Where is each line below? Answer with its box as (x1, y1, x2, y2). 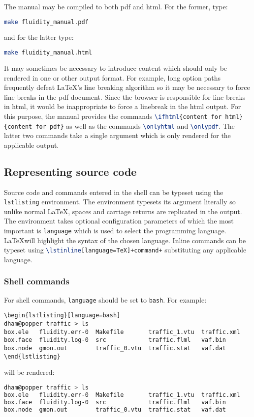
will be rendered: (4, 367, 55, 377)
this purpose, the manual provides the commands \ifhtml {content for (4, 111, 222, 121)
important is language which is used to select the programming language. (4, 225, 226, 236)
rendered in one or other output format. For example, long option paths (4, 72, 221, 83)
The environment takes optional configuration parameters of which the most (4, 216, 234, 226)
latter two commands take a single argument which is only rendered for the (4, 130, 231, 140)
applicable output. (4, 139, 59, 150)
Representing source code (4, 164, 137, 179)
